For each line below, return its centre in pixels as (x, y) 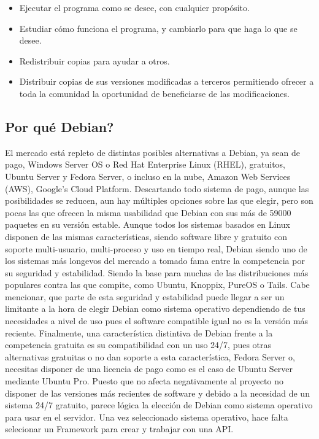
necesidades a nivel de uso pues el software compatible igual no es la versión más (157, 321)
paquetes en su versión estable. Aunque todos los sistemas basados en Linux (148, 224)
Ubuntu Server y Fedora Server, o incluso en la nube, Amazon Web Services (148, 176)
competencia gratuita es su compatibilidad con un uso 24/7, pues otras (138, 345)
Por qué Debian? (60, 126)
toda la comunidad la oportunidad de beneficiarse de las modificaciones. (154, 93)
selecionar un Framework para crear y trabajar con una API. (119, 429)
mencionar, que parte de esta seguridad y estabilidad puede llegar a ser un (145, 296)
